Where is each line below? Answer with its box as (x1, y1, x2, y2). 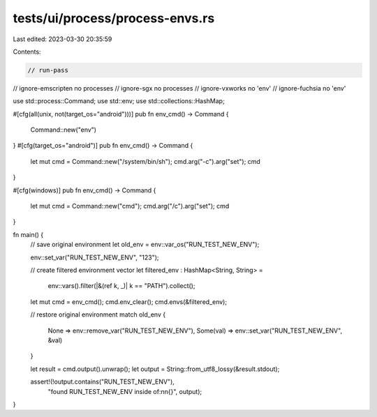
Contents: (13, 47, 41, 56)
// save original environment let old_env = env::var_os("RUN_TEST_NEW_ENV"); (30, 241, 260, 249)
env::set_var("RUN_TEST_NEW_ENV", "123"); (30, 253, 159, 261)
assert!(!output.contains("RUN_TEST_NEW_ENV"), (30, 377, 175, 386)
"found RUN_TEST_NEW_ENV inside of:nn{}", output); (47, 387, 202, 395)
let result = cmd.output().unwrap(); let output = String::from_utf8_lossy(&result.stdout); (30, 365, 280, 373)
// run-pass (27, 66, 69, 74)
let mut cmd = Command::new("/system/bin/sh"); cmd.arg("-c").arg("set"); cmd (30, 157, 261, 165)
